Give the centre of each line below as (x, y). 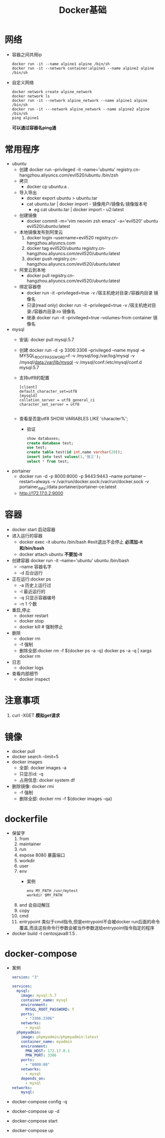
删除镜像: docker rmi (33, 786)
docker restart (34, 616)
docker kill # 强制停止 (41, 626)
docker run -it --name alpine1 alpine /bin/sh (61, 64)
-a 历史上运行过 (35, 585)
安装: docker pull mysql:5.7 (47, 340)
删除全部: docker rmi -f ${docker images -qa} (66, 798)
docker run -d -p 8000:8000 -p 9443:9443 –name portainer (81, 476)
